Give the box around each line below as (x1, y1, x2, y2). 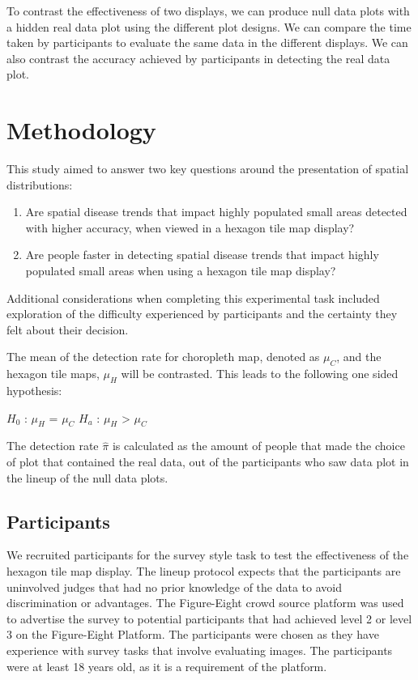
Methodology (6, 113, 156, 147)
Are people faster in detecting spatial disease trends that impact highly (25, 246, 379, 263)
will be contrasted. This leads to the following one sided (121, 365, 399, 382)
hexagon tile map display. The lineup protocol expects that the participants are (6, 563, 401, 579)
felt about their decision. (6, 321, 129, 338)
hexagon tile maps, (6, 365, 100, 382)
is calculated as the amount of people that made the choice (112, 437, 405, 454)
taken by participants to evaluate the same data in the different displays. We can (6, 34, 408, 51)
